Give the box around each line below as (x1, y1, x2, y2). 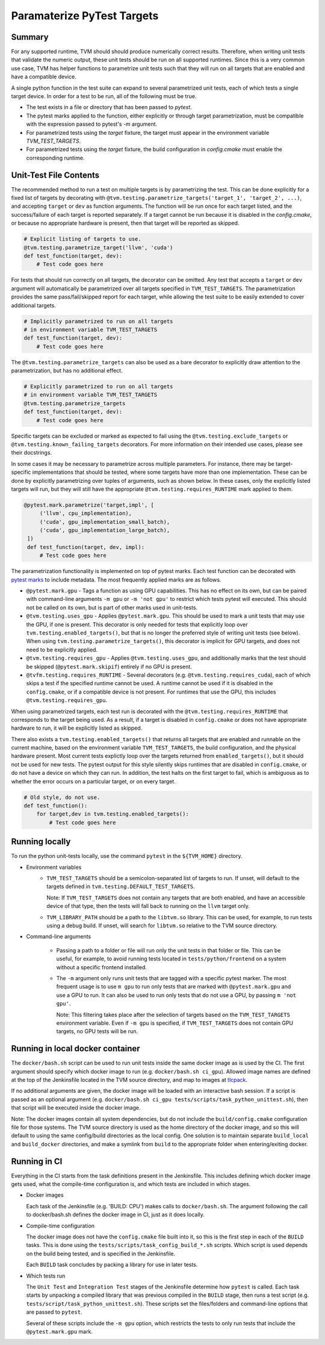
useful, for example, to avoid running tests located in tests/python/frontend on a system (56, 955, 286, 963)
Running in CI (11, 1156, 63, 1166)
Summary (11, 32, 49, 42)
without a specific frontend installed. (56, 963, 147, 971)
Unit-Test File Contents (11, 170, 100, 180)
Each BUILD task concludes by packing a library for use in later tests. (26, 1261, 198, 1269)
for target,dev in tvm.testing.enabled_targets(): (36, 810, 189, 818)
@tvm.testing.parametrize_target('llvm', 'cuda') (23, 244, 173, 251)
